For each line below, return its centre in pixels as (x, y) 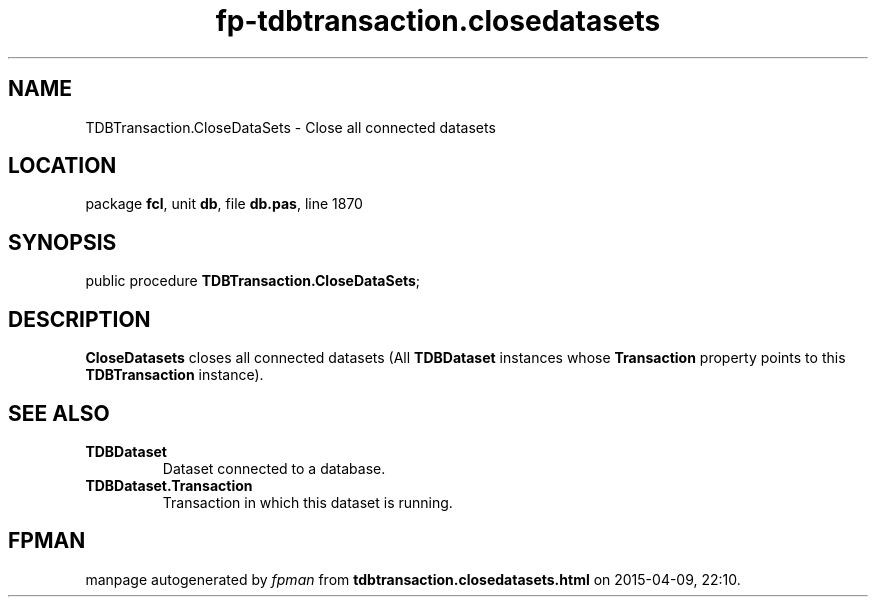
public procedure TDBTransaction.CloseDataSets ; (253, 281)
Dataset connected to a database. (274, 468)
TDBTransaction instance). (174, 375)
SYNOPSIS (62, 242)
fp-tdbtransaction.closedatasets (438, 21)
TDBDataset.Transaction (169, 485)
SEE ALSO (59, 413)
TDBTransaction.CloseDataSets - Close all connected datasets (290, 127)
